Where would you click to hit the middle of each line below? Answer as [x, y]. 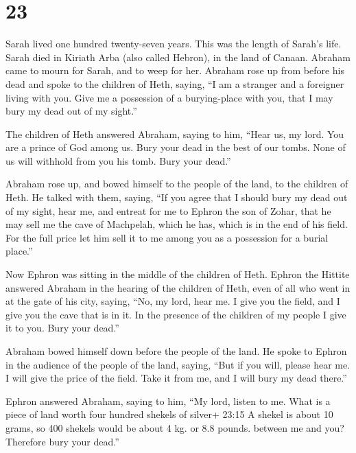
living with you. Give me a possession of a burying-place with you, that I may [169, 97]
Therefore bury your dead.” [62, 441]
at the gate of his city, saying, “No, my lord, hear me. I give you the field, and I [173, 301]
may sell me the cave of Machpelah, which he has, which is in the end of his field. [177, 224]
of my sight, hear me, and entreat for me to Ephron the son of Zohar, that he [168, 210]
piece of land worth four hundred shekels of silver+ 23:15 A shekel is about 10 [169, 414]
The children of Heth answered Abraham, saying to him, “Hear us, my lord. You [175, 133]
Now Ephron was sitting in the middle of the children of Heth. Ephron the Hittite [178, 274]
